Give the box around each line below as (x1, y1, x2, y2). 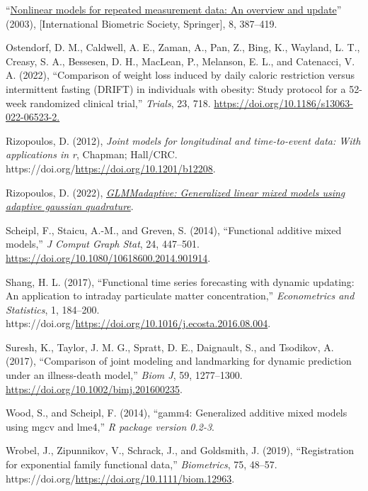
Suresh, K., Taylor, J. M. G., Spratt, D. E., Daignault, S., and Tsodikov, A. (6, 339, 334, 354)
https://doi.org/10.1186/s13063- (214, 95, 353, 110)
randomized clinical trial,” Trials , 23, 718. (30, 95, 211, 110)
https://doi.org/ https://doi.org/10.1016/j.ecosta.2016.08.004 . (6, 316, 271, 331)
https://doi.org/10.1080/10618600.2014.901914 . (6, 250, 211, 265)
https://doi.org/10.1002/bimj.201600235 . (6, 381, 183, 396)
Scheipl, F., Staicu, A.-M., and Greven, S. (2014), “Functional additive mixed (6, 222, 342, 237)
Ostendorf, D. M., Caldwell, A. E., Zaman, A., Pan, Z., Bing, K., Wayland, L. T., (6, 40, 360, 55)
